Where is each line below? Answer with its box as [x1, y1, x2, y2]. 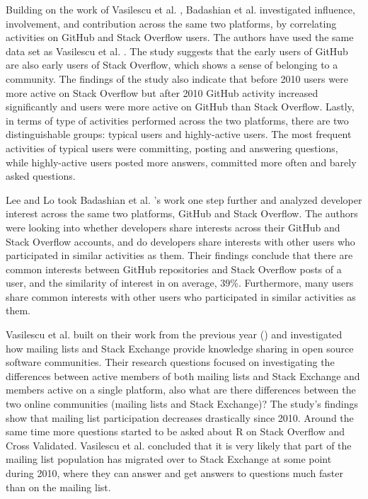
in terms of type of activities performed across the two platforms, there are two [6, 113, 349, 127]
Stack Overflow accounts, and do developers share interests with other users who [6, 234, 355, 248]
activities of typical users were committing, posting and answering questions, [6, 140, 338, 155]
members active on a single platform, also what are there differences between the [6, 382, 356, 397]
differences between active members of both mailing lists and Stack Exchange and [6, 368, 360, 383]
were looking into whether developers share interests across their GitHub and [6, 219, 340, 234]
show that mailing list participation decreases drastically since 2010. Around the [6, 410, 354, 425]
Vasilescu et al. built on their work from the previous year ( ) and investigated [6, 327, 343, 342]
